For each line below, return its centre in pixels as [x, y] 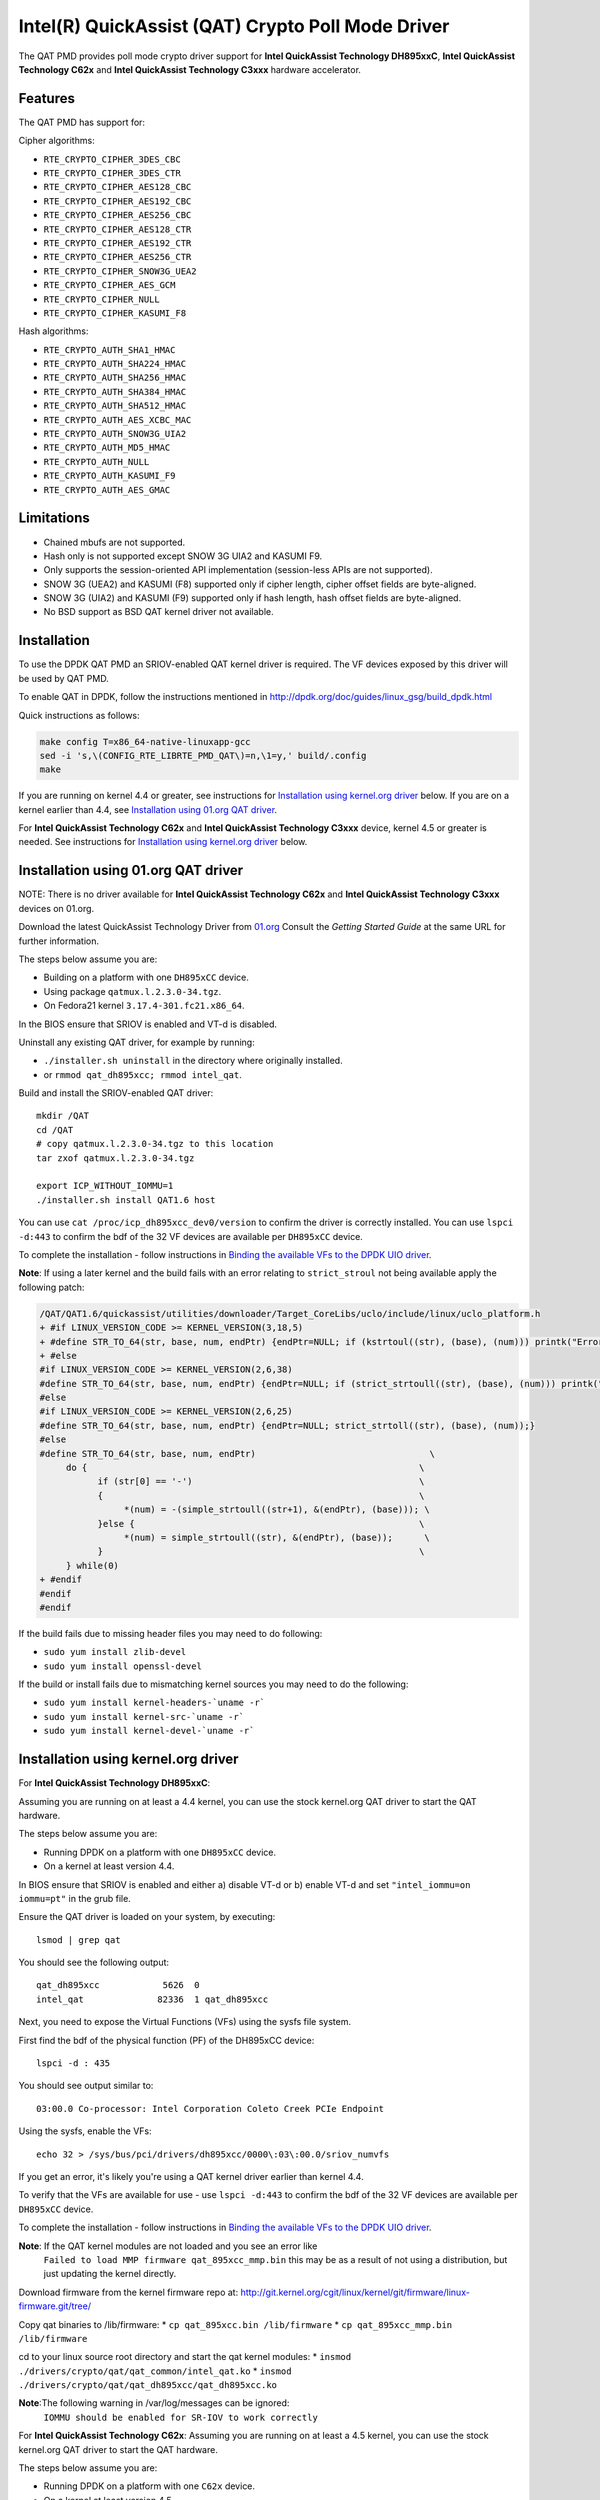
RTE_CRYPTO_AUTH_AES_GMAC [107, 489]
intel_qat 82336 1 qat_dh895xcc [152, 1999]
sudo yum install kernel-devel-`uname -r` [149, 1731]
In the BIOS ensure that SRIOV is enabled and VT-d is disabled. [148, 1024]
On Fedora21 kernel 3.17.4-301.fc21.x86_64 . [144, 1006]
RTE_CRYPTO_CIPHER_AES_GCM [109, 285]
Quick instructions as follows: [79, 715]
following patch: [51, 1287]
